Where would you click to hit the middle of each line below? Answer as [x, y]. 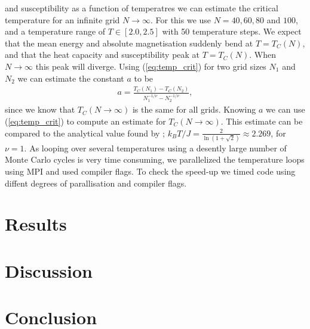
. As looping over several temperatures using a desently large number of [155, 148]
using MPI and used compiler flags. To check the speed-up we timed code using [150, 171]
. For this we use [181, 19]
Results [36, 224]
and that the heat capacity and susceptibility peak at [102, 55]
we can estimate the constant [71, 78]
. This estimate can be [262, 121]
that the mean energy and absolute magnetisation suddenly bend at [129, 43]
